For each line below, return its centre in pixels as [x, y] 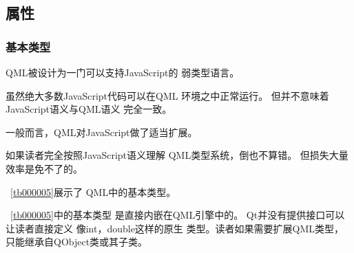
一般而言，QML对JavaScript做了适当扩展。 [102, 132]
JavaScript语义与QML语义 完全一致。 [89, 109]
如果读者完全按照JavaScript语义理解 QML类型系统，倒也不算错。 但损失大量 [177, 155]
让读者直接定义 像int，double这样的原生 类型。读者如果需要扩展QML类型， [175, 228]
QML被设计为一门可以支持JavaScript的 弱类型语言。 [123, 72]
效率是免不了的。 [44, 168]
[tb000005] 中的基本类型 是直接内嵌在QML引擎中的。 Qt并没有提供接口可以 [178, 215]
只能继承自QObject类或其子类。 [77, 242]
